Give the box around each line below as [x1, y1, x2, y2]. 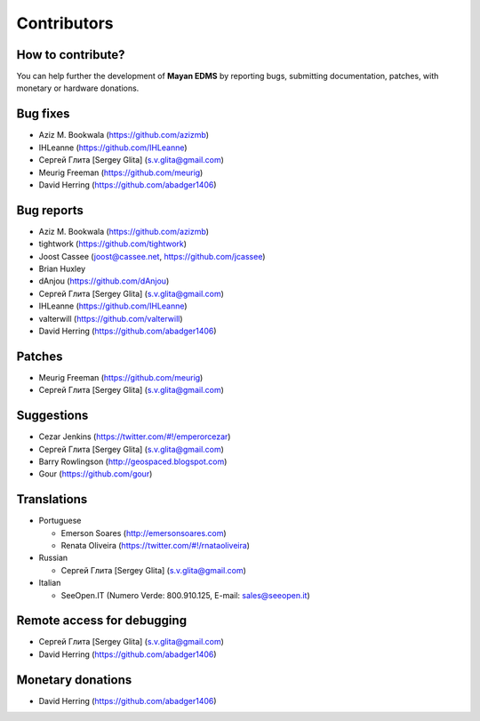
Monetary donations [16, 672, 132, 687]
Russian [38, 552, 68, 564]
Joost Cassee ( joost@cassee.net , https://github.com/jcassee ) [38, 251, 266, 261]
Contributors [16, 13, 115, 33]
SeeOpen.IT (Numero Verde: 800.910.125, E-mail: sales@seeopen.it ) [60, 589, 310, 600]
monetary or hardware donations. [16, 83, 140, 93]
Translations [16, 492, 88, 507]
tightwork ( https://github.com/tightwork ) [38, 238, 187, 249]
